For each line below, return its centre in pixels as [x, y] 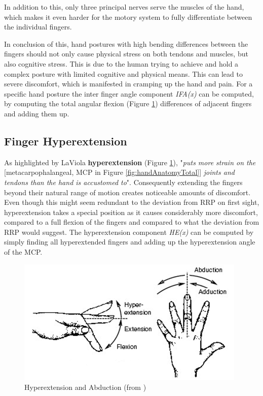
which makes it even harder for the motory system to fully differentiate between [128, 17]
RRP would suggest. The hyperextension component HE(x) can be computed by [129, 232]
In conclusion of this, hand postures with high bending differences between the [126, 43]
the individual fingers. [38, 27]
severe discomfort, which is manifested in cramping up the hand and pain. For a [128, 84]
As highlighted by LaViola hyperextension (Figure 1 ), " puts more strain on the [130, 162]
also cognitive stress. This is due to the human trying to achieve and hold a [121, 63]
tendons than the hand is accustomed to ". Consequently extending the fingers [123, 182]
